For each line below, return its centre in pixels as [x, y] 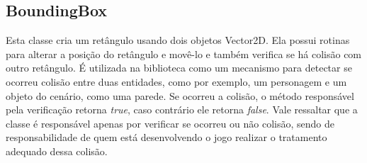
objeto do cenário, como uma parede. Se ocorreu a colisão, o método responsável [180, 95]
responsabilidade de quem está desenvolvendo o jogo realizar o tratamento [166, 137]
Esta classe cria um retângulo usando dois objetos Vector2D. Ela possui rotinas [178, 40]
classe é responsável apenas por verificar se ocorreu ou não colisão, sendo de [170, 123]
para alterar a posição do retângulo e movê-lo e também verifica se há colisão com [184, 54]
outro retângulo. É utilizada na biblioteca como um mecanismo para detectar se [179, 68]
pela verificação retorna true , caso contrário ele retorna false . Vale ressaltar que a [182, 109]
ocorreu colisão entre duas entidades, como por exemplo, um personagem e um [176, 81]
